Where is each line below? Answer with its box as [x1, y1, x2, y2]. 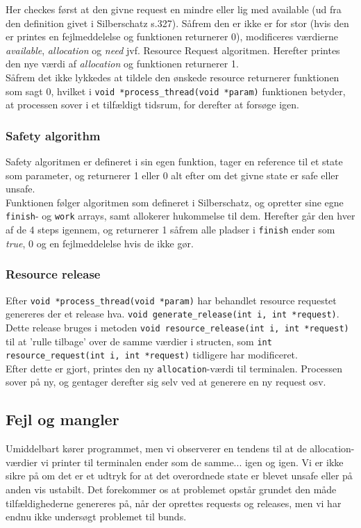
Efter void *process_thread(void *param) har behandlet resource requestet [6, 292, 337, 307]
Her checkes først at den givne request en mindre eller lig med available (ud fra [6, 2, 342, 16]
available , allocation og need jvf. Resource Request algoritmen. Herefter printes [6, 42, 340, 57]
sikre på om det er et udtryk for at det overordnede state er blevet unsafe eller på [6, 468, 353, 483]
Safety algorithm [6, 126, 101, 144]
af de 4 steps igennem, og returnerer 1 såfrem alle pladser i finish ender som [6, 222, 335, 237]
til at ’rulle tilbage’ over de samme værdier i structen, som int [6, 333, 272, 348]
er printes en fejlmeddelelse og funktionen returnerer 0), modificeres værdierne [6, 29, 338, 44]
